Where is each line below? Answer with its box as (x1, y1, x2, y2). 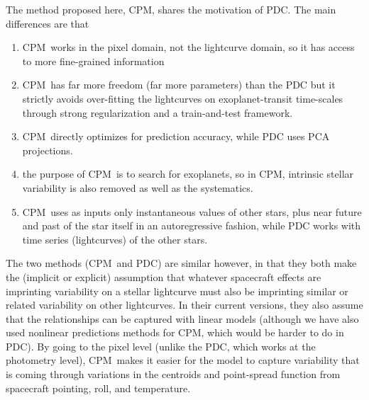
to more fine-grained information (22, 53, 165, 68)
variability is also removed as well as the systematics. (22, 180, 253, 195)
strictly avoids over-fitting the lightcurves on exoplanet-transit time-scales (22, 91, 343, 105)
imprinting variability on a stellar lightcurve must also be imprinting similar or (6, 283, 348, 298)
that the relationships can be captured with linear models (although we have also (6, 311, 359, 326)
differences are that (6, 16, 89, 30)
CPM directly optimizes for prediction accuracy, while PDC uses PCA (22, 129, 330, 144)
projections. (22, 142, 73, 157)
